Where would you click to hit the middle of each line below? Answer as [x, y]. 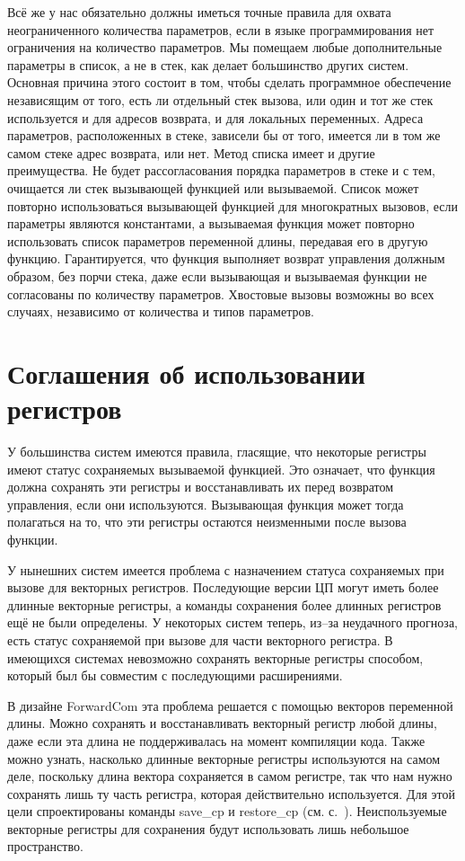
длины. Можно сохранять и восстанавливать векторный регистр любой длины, [222, 723]
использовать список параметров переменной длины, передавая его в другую [218, 240]
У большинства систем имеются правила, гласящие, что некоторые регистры [217, 451]
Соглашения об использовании [186, 373]
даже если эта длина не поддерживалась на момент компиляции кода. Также [216, 740]
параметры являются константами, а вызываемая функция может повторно [211, 223]
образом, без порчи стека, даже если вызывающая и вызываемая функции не [217, 275]
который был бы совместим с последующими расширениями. [175, 675]
